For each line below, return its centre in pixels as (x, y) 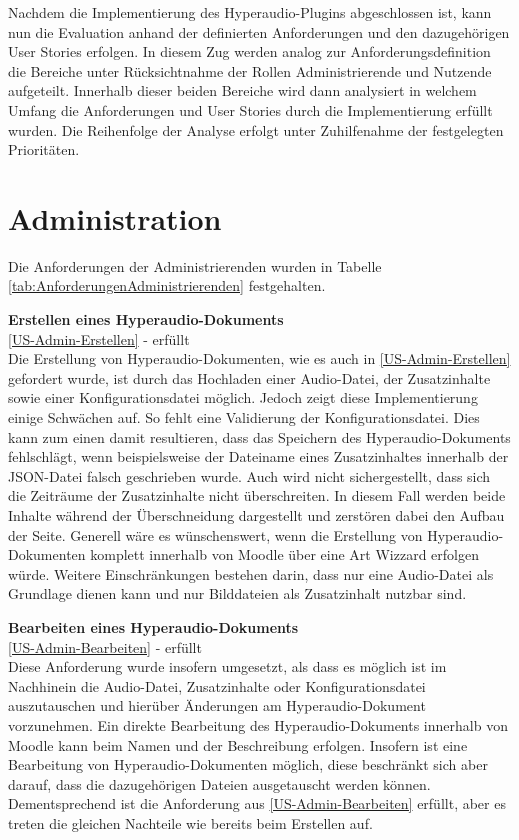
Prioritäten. (44, 149)
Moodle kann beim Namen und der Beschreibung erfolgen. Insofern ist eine (238, 744)
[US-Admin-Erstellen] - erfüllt (99, 338)
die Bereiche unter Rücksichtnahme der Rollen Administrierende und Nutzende (250, 70)
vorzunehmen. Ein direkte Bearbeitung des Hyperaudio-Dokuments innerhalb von (258, 724)
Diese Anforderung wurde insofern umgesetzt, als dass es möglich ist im (227, 666)
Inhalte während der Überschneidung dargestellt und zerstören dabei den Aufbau (256, 515)
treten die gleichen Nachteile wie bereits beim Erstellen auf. (190, 822)
